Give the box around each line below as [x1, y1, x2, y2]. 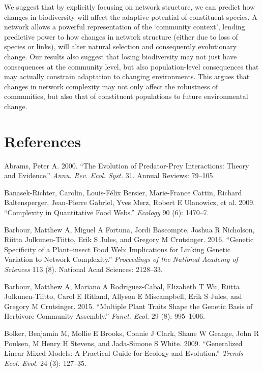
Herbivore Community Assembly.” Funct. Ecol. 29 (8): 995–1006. [4, 311, 205, 321]
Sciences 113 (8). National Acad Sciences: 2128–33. [4, 264, 163, 274]
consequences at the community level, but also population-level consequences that [4, 61, 259, 72]
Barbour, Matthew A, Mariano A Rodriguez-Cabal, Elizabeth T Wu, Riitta [4, 281, 240, 291]
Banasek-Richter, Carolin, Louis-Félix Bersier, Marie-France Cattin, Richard [4, 187, 242, 197]
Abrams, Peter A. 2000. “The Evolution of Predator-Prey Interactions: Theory [4, 160, 249, 171]
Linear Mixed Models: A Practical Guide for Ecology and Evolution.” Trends [4, 348, 243, 358]
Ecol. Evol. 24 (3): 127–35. [4, 357, 86, 368]
